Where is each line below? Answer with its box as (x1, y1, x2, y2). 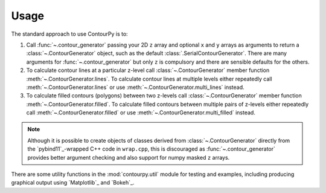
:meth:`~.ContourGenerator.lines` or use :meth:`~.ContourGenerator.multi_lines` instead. (26, 83, 245, 91)
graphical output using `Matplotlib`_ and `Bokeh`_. (11, 179, 135, 186)
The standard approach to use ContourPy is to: (11, 30, 128, 38)
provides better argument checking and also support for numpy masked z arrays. (27, 154, 230, 161)
